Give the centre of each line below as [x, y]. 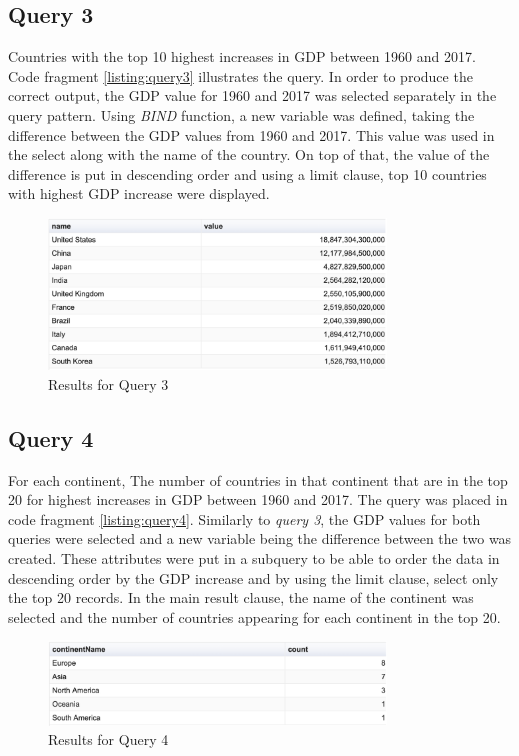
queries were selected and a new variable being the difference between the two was [260, 538]
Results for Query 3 [108, 383]
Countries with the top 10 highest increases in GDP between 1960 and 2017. [242, 56]
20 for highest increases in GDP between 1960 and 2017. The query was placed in [258, 499]
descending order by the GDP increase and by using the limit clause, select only [253, 577]
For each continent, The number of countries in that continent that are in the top [258, 479]
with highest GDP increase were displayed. [139, 193]
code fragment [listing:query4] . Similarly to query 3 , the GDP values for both [244, 518]
